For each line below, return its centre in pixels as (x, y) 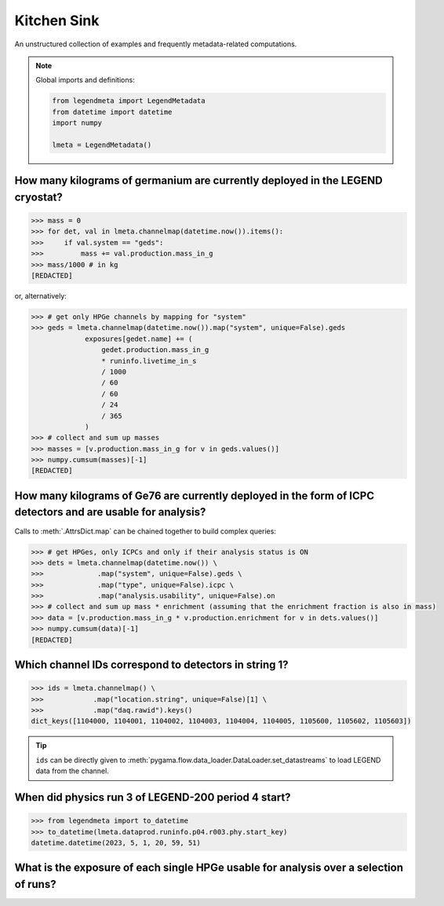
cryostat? (38, 197)
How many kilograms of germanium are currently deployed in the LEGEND (199, 181)
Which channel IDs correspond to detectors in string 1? (152, 665)
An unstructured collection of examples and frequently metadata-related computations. (156, 44)
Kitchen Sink (57, 20)
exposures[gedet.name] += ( (139, 339)
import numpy (77, 123)
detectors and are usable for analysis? (110, 512)
